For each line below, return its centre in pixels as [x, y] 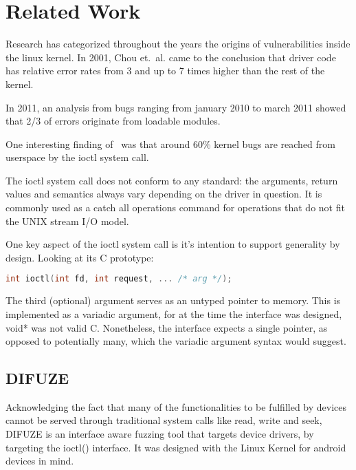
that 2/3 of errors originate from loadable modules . [113, 121]
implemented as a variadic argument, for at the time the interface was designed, [174, 313]
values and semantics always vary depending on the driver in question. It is [164, 194]
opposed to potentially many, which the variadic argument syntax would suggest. [176, 341]
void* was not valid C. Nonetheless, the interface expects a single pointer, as [167, 327]
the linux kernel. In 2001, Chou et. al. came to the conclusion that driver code [171, 57]
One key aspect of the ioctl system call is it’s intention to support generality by [173, 244]
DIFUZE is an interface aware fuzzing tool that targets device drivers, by [160, 434]
